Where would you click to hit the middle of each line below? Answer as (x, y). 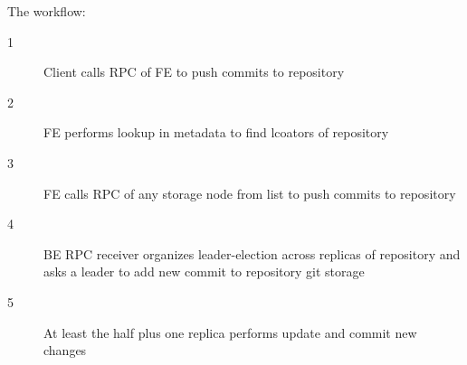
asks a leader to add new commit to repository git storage (204, 271)
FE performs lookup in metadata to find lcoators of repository (216, 132)
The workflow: (47, 11)
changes (65, 350)
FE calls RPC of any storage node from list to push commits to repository (250, 193)
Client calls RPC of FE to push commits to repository (194, 72)
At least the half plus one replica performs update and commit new (230, 332)
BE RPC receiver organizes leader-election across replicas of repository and (252, 253)
